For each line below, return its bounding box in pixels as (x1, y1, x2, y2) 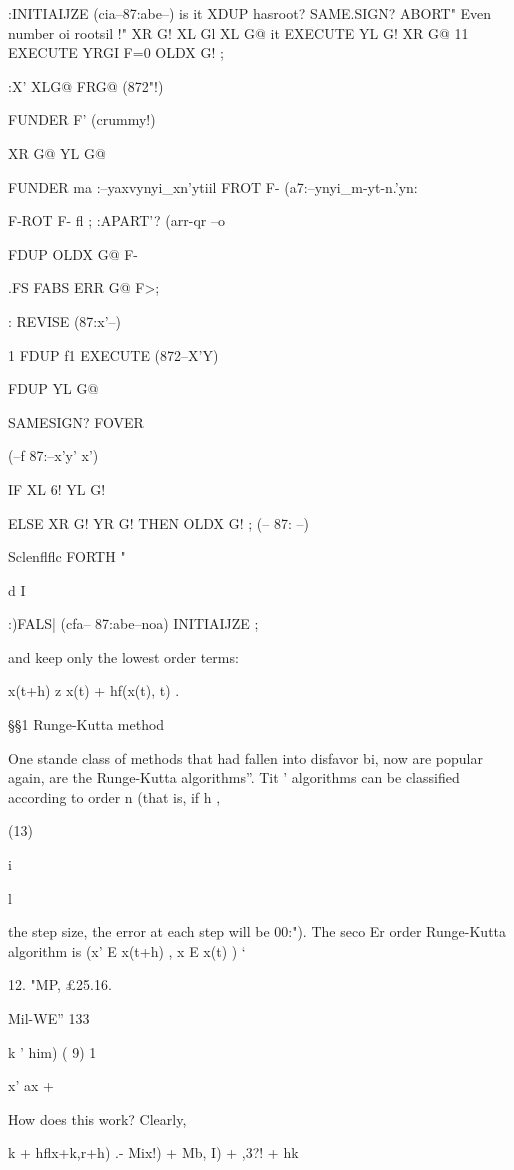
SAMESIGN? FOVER (8, 411, 144, 432)
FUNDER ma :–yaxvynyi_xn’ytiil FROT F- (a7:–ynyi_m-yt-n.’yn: (8, 176, 418, 197)
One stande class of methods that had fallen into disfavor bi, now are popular (8, 747, 483, 768)
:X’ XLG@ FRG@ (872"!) (8, 75, 164, 96)
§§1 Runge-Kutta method (8, 714, 165, 735)
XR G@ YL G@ (8, 142, 106, 163)
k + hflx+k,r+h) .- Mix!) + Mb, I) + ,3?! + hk (8, 1142, 299, 1163)
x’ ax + (8, 1075, 54, 1096)
